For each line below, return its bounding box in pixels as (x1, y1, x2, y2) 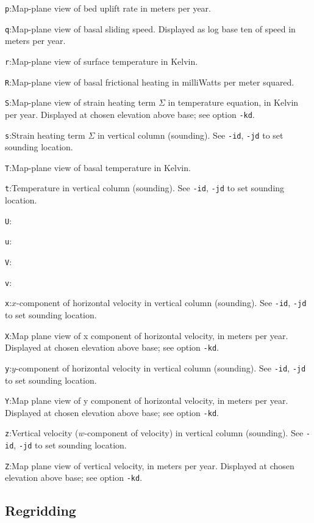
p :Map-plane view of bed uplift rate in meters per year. (5, 2, 211, 14)
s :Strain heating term (5, 128, 85, 141)
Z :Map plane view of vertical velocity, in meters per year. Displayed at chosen (5, 459, 294, 472)
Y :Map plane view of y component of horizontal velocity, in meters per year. (5, 394, 288, 407)
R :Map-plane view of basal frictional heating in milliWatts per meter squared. (5, 75, 294, 88)
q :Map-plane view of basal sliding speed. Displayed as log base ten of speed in (5, 22, 296, 35)
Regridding (5, 501, 76, 520)
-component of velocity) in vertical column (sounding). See (84, 426, 304, 439)
